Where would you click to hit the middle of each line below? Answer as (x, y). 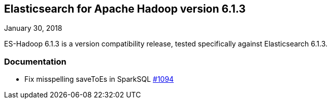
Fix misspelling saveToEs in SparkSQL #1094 (99, 79)
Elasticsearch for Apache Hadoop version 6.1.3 (125, 9)
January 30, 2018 (33, 28)
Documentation (35, 61)
